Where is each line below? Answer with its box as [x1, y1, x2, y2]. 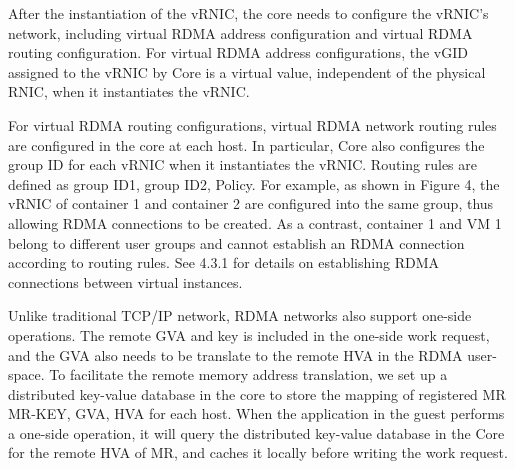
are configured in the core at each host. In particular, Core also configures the [8, 134, 485, 155]
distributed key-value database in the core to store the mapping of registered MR [8, 383, 506, 404]
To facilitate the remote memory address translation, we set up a [49, 364, 448, 385]
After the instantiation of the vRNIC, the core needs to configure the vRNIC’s [8, 3, 489, 23]
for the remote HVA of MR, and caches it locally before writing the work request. [8, 442, 508, 463]
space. [8, 364, 45, 385]
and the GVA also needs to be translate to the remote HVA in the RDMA [8, 344, 463, 365]
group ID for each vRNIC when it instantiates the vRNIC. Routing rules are [8, 154, 477, 175]
